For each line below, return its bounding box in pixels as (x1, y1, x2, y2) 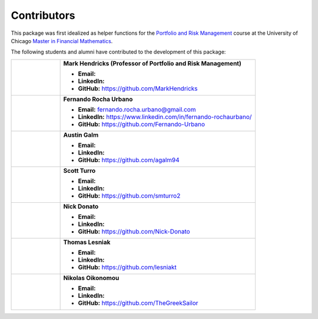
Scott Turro (63, 166, 96, 175)
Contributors (11, 9, 76, 22)
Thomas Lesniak (63, 238, 111, 246)
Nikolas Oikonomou (63, 274, 120, 282)
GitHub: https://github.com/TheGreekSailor (78, 298, 198, 307)
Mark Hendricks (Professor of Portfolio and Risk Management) (63, 59, 241, 67)
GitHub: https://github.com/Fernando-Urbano (78, 120, 206, 128)
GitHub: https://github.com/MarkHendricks (78, 84, 198, 93)
